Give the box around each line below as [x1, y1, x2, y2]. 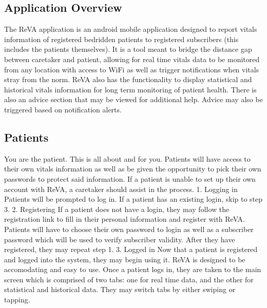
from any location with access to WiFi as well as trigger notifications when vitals [4, 64, 259, 74]
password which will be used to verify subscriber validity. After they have [4, 234, 235, 244]
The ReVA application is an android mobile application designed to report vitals [4, 24, 257, 34]
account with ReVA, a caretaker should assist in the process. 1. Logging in [4, 183, 238, 194]
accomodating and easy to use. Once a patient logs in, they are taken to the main [4, 264, 261, 275]
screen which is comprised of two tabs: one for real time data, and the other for [4, 274, 254, 284]
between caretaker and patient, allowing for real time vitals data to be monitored [4, 53, 260, 64]
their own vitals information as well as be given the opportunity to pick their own [4, 163, 261, 174]
